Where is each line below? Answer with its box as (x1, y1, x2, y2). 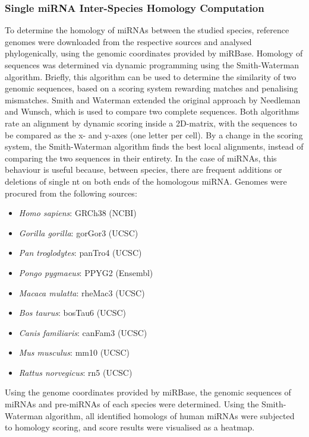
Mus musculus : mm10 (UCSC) (18, 346, 130, 359)
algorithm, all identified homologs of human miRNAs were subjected (45, 409, 295, 422)
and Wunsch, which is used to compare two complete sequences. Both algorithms (5, 105, 299, 118)
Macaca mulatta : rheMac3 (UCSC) (18, 286, 145, 299)
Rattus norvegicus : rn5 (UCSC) (18, 366, 133, 378)
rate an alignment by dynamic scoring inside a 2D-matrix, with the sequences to (5, 116, 297, 129)
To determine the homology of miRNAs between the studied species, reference (5, 24, 289, 36)
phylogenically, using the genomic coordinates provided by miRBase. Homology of (5, 47, 303, 59)
